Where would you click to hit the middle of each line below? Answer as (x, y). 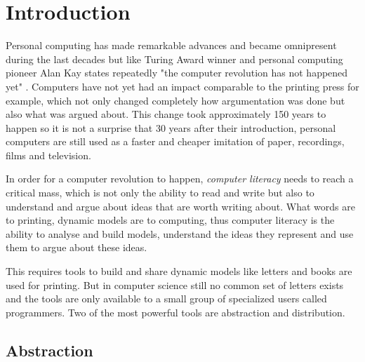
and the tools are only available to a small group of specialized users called (166, 299)
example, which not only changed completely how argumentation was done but (175, 100)
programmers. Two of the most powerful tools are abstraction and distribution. (175, 312)
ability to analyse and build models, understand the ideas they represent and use (180, 233)
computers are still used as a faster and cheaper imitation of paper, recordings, (175, 141)
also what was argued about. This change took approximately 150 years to (166, 114)
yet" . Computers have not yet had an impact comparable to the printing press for (182, 86)
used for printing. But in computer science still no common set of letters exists (175, 284)
